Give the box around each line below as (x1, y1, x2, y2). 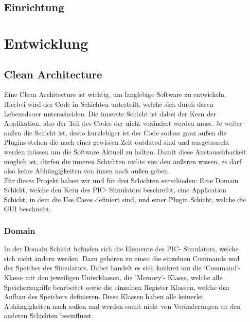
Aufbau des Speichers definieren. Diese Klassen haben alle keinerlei (4, 291, 203, 302)
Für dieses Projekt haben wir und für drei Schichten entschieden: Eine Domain (4, 175, 239, 185)
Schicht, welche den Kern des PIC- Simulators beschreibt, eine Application (4, 185, 227, 195)
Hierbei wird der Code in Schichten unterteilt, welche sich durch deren (4, 98, 214, 109)
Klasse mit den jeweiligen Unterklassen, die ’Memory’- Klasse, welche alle (4, 272, 223, 283)
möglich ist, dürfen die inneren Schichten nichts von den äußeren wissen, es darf (4, 156, 242, 166)
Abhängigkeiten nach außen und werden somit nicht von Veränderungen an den (4, 301, 241, 311)
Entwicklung (4, 33, 89, 53)
